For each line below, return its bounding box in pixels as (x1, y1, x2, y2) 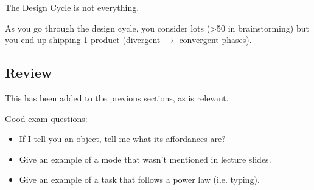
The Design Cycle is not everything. (5, 1, 139, 13)
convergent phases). (179, 33, 252, 46)
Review (5, 63, 52, 82)
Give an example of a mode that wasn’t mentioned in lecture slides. (19, 152, 271, 165)
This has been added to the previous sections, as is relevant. (5, 91, 229, 104)
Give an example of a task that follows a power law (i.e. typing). (19, 173, 260, 186)
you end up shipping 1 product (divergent (5, 33, 161, 46)
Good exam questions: (5, 112, 88, 124)
